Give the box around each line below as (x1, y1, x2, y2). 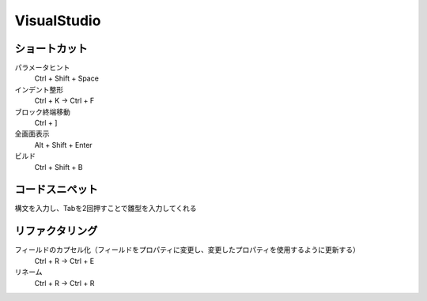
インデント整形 (14, 85, 63, 94)
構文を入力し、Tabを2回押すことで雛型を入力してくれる (14, 204, 197, 213)
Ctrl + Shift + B (34, 162, 83, 171)
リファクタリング (14, 224, 98, 238)
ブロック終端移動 (14, 107, 70, 116)
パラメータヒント (14, 63, 70, 73)
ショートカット (14, 42, 88, 55)
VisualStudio (14, 12, 101, 29)
